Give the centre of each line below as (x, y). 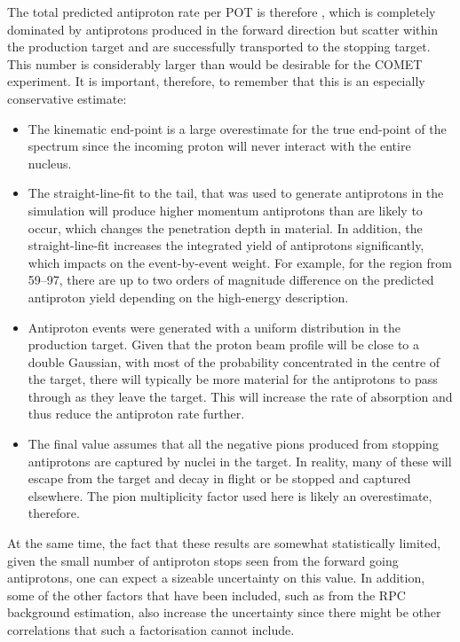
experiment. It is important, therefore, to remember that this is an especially (216, 81)
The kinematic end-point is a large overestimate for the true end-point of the (237, 128)
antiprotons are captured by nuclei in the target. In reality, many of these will (240, 461)
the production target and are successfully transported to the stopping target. (219, 47)
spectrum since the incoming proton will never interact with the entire (219, 146)
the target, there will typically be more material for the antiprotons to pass (233, 379)
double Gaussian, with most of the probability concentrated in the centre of (234, 361)
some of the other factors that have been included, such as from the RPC (206, 595)
